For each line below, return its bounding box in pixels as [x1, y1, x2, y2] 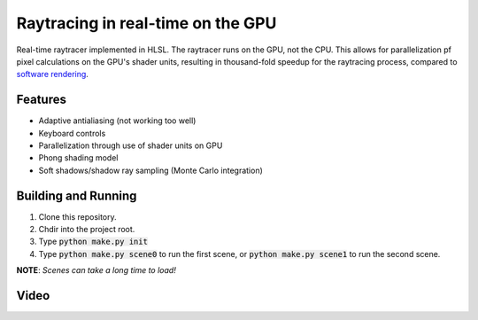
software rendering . [16, 69, 89, 80]
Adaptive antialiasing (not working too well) [38, 115, 197, 126]
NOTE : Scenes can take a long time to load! [16, 265, 176, 276]
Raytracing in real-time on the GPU [16, 13, 277, 33]
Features [16, 92, 66, 107]
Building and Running [16, 188, 137, 203]
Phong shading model [38, 152, 119, 163]
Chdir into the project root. [38, 224, 135, 235]
